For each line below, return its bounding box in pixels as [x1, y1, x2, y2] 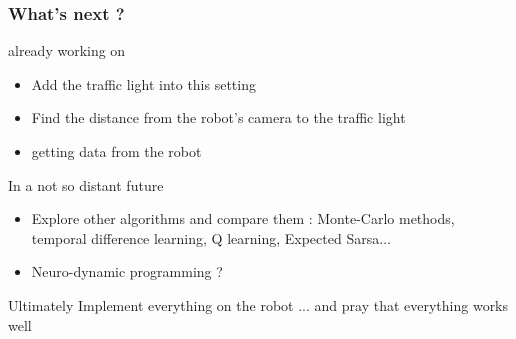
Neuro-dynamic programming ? [31, 261, 223, 282]
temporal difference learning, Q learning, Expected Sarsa [31, 227, 380, 248]
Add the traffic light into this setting [31, 73, 256, 94]
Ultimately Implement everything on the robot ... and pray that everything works [8, 294, 509, 315]
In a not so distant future [8, 174, 164, 195]
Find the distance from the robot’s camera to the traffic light [31, 107, 406, 128]
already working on [8, 40, 126, 61]
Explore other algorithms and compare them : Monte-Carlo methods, [31, 208, 455, 229]
